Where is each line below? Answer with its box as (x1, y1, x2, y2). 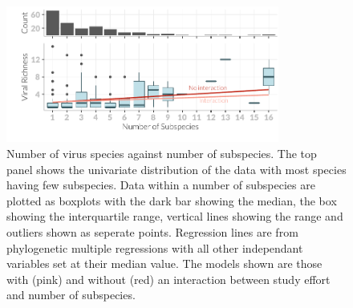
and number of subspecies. (6, 286, 136, 303)
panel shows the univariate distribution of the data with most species (6, 160, 347, 177)
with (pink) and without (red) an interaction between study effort (6, 270, 331, 287)
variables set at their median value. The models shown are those (6, 255, 323, 272)
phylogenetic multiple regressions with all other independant (6, 239, 303, 256)
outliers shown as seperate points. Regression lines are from (6, 223, 298, 240)
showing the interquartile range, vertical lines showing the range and (6, 208, 343, 225)
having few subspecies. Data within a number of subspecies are (6, 176, 315, 193)
